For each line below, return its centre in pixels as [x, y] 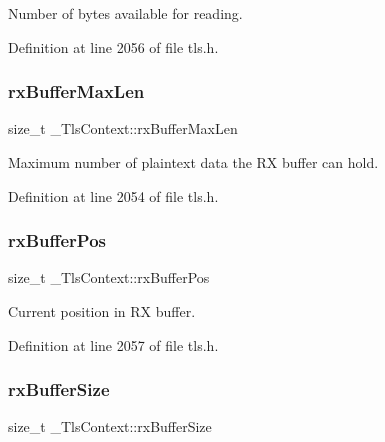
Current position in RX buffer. [102, 311]
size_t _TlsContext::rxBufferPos [109, 277]
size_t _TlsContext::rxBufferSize [110, 426]
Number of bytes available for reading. [125, 13]
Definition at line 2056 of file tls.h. [113, 46]
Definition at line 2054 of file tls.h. [113, 195]
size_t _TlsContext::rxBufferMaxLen [123, 128]
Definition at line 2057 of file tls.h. [113, 344]
